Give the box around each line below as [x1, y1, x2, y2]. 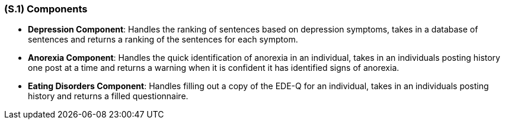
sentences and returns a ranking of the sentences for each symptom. [28, 34, 298, 45]
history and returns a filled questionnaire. [28, 91, 188, 102]
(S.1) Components [4, 3, 88, 15]
